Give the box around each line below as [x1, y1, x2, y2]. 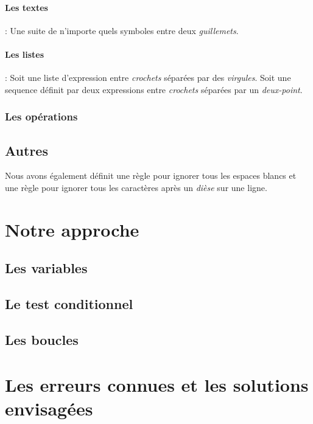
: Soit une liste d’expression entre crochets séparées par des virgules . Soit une [5, 71, 291, 84]
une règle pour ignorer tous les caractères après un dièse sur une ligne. [5, 181, 267, 194]
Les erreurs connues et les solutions [5, 372, 309, 397]
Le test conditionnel [5, 294, 133, 313]
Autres [5, 141, 48, 159]
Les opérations [5, 109, 78, 124]
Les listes [5, 47, 44, 60]
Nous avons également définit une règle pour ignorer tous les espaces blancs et [5, 169, 297, 182]
